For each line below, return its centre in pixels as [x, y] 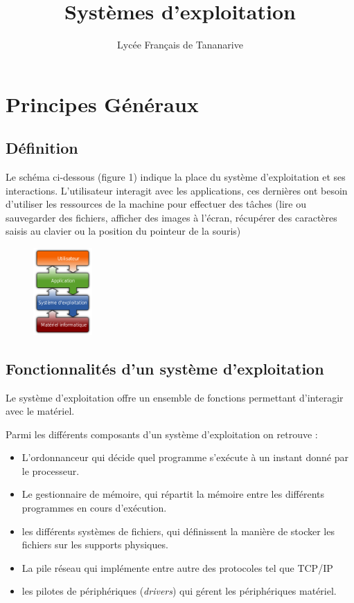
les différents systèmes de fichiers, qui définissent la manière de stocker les [178, 531]
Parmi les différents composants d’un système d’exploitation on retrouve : [162, 434]
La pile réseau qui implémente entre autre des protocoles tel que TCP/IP [177, 567]
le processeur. [51, 470]
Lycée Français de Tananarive [180, 45]
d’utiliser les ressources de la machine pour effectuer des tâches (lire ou [156, 204]
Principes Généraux [102, 103]
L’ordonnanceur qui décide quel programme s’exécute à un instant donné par [185, 457]
